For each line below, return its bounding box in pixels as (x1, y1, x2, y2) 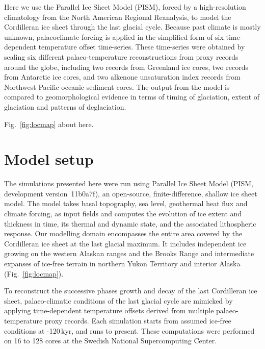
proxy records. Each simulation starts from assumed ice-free (44, 315, 231, 326)
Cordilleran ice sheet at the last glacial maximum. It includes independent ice (4, 238, 247, 248)
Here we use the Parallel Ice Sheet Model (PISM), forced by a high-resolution (4, 2, 246, 12)
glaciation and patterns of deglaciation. (4, 101, 126, 112)
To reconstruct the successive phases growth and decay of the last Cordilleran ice (4, 285, 257, 296)
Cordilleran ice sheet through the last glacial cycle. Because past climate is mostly (4, 21, 261, 32)
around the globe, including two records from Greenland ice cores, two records (4, 61, 248, 72)
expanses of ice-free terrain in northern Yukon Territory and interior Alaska (4, 258, 241, 268)
